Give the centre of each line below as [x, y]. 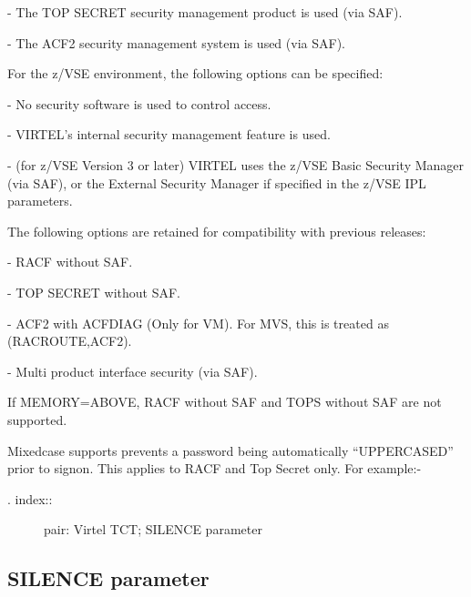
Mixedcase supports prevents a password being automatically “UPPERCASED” [230, 450]
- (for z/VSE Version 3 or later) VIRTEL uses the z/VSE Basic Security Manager [236, 164]
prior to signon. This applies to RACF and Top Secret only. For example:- [215, 468]
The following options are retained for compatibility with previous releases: [217, 231]
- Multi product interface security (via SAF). [133, 371]
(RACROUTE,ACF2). [70, 341]
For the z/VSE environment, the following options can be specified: [195, 73]
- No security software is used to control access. [139, 103]
